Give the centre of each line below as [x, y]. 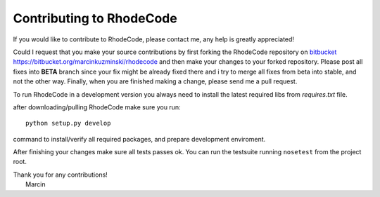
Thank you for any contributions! [61, 175]
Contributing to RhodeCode [95, 18]
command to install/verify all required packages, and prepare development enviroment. [139, 139]
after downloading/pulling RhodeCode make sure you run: [97, 107]
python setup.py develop [68, 123]
